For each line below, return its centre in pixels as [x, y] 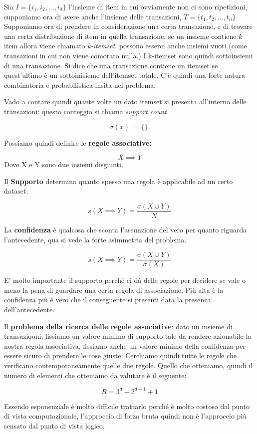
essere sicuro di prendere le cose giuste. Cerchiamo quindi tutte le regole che [121, 355]
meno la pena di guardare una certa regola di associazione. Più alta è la [114, 290]
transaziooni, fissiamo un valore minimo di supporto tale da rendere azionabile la [128, 336]
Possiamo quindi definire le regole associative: [78, 142]
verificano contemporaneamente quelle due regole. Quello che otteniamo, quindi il [128, 365]
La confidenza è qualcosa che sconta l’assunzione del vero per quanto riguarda [126, 229]
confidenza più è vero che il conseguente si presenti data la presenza [108, 300]
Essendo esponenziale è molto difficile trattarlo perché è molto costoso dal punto [127, 406]
